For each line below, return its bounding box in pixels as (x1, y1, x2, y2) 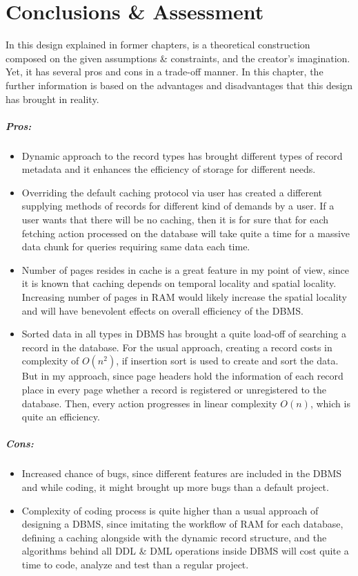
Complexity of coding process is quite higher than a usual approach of (21, 503, 319, 517)
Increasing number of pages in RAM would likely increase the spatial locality (21, 290, 347, 304)
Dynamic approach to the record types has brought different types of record (21, 148, 343, 162)
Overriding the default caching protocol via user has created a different (21, 185, 322, 199)
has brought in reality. (6, 91, 99, 106)
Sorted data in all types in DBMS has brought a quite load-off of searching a (21, 326, 346, 341)
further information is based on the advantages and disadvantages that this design (6, 77, 353, 92)
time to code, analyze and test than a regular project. (21, 557, 249, 571)
